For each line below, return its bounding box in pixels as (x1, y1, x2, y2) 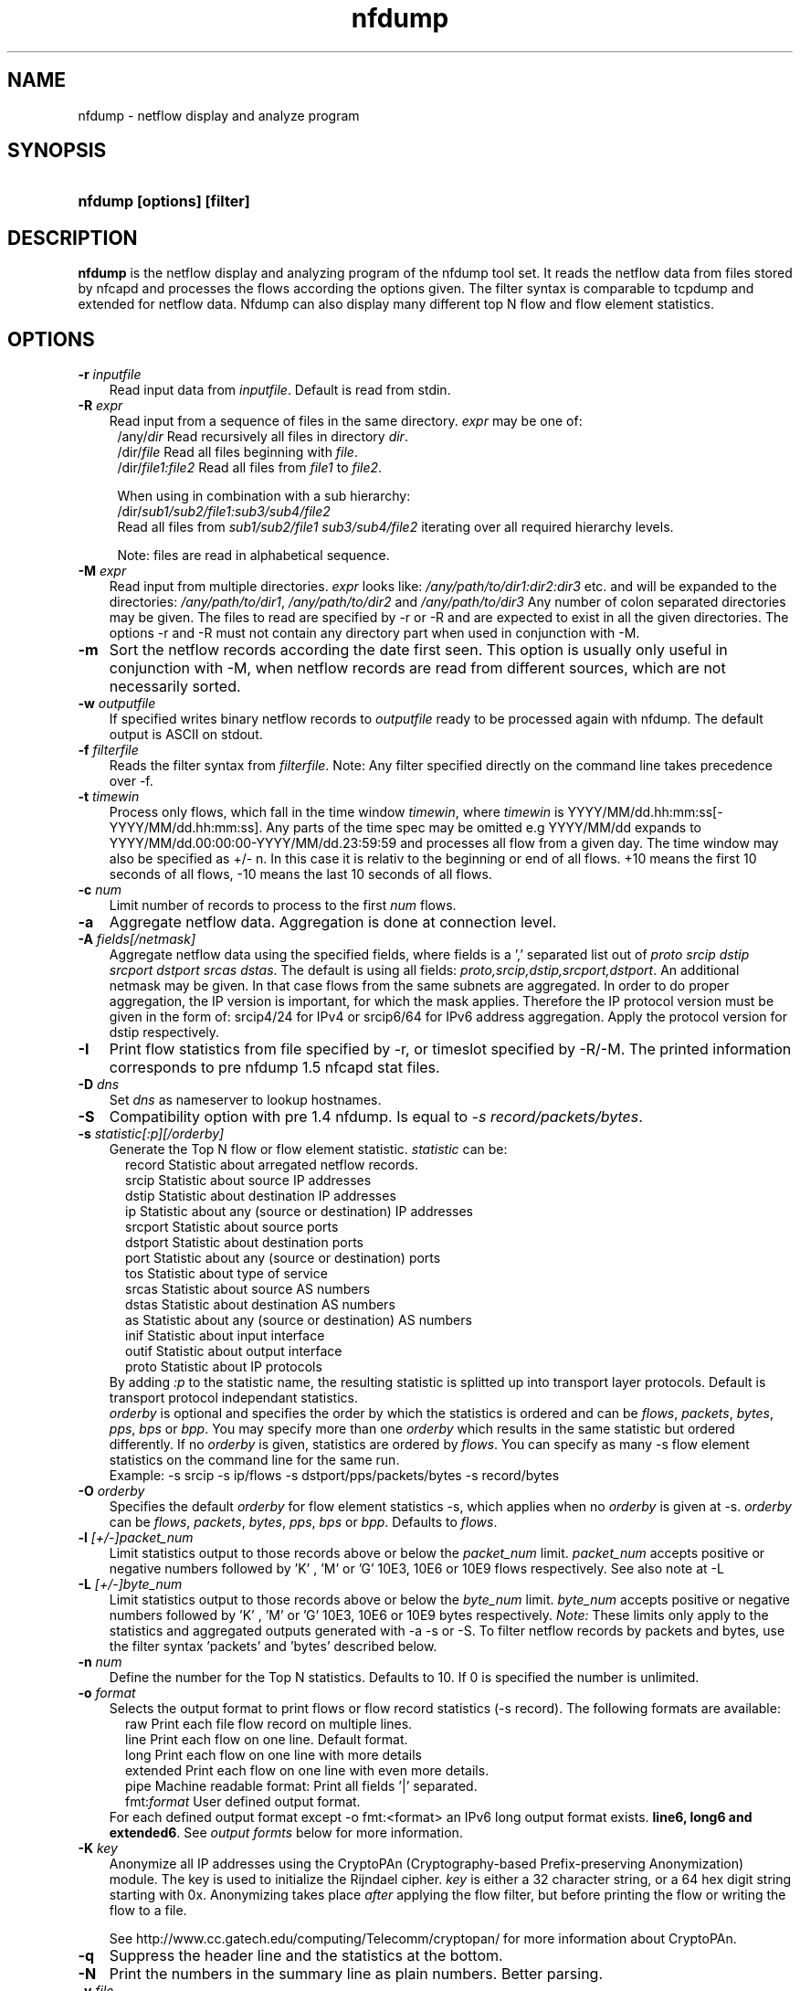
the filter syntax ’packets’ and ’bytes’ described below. (109, 1638, 437, 1655)
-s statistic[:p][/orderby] (78, 1126, 225, 1142)
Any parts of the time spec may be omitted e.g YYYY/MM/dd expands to (266, 820, 702, 836)
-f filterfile (78, 742, 139, 758)
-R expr (78, 397, 123, 414)
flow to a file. (109, 1902, 187, 1919)
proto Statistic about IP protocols (125, 1359, 322, 1375)
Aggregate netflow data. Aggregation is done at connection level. (109, 913, 557, 932)
